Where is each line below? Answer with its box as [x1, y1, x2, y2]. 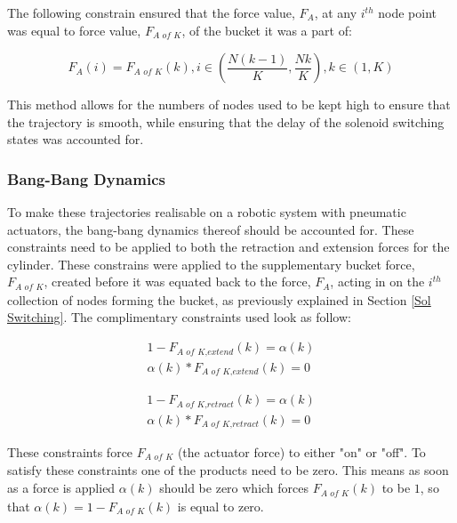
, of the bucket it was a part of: [181, 20, 352, 39]
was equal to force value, [7, 20, 141, 39]
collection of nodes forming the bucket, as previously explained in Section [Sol [7, 290, 431, 309]
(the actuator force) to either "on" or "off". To [177, 443, 426, 461]
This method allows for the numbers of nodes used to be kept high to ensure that [7, 95, 451, 114]
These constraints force [7, 443, 133, 461]
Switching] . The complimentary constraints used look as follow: [7, 308, 351, 326]
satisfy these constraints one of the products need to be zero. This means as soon [7, 461, 449, 479]
